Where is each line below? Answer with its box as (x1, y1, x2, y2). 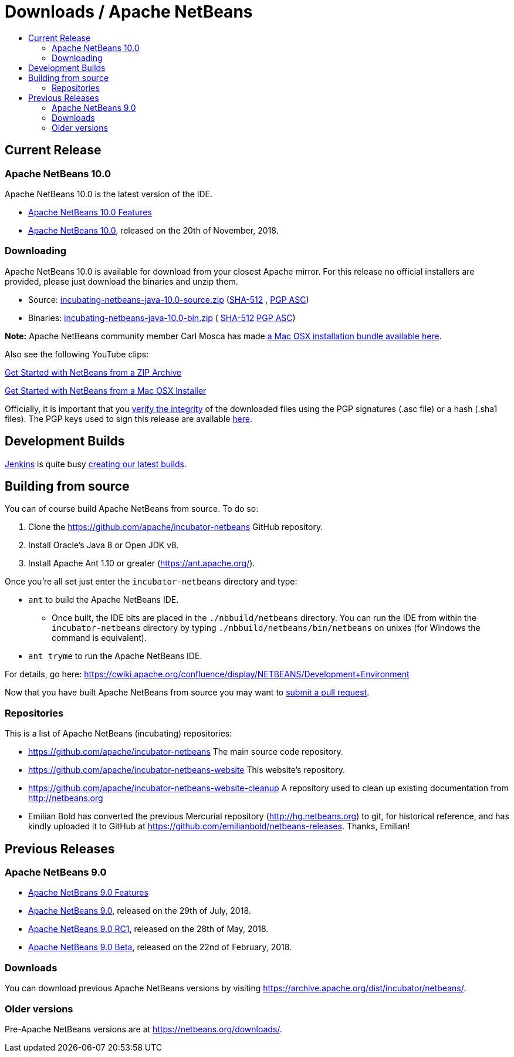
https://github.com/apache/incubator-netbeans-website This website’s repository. (28, 765, 345, 775)
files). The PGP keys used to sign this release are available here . (5, 413, 252, 424)
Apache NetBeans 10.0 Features (28, 207, 152, 217)
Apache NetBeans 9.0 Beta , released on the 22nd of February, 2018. (28, 942, 292, 953)
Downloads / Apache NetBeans (5, 2, 253, 22)
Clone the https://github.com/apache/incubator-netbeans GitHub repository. (28, 522, 323, 532)
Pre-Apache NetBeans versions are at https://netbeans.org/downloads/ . (5, 1024, 282, 1034)
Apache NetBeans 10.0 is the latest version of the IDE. (5, 188, 213, 199)
